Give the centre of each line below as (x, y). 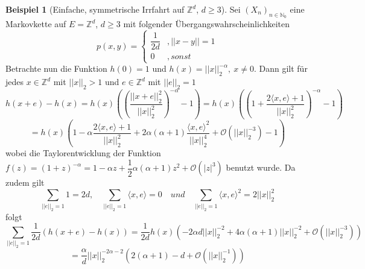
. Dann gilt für (281, 68)
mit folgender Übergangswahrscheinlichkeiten (207, 24)
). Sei (231, 9)
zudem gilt (25, 182)
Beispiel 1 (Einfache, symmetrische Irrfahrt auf (95, 9)
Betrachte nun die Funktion (56, 68)
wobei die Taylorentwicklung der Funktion (83, 153)
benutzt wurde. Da (261, 167)
